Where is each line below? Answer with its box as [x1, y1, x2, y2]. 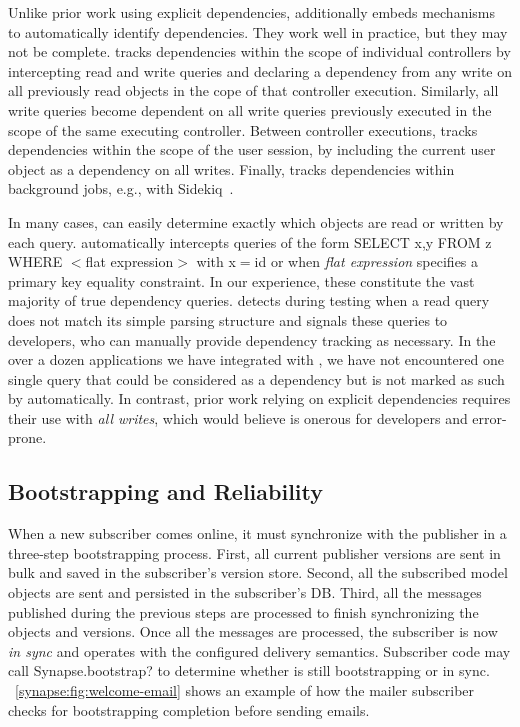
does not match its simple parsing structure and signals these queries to [8, 309, 448, 330]
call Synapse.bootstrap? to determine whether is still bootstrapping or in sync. [8, 660, 490, 681]
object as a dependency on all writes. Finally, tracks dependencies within [8, 158, 455, 179]
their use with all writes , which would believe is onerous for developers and [8, 407, 468, 428]
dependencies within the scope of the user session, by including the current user [8, 139, 496, 160]
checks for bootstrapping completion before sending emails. [8, 699, 370, 720]
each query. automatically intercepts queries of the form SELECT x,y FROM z [8, 231, 492, 252]
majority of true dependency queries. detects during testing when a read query [8, 290, 490, 311]
